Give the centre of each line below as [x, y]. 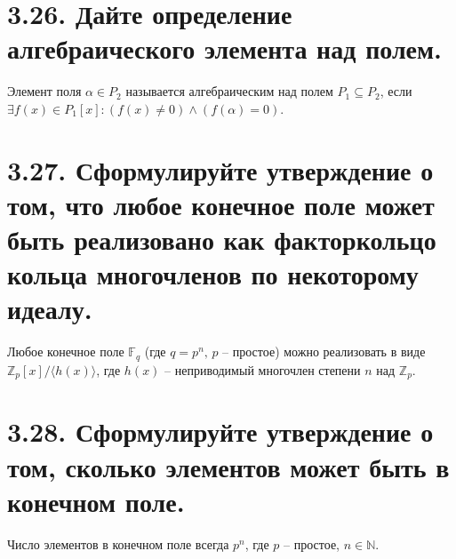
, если [396, 91]
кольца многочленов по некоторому [213, 274]
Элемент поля [44, 91]
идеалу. [50, 309]
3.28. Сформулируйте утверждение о [220, 431]
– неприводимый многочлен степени [263, 369]
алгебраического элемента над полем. [225, 48]
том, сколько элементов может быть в [228, 466]
